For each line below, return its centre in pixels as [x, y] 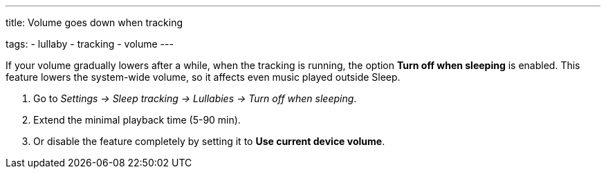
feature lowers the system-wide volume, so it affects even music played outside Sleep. [203, 77]
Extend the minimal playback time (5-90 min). [137, 120]
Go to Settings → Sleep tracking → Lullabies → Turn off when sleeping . [195, 98]
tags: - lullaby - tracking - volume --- [90, 44]
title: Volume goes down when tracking [94, 22]
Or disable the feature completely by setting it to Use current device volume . [209, 141]
